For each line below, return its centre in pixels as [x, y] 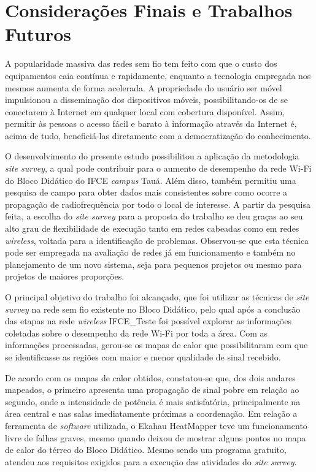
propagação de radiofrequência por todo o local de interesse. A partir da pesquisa [158, 204]
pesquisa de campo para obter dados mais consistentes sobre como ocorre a [146, 192]
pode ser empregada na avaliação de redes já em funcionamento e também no [150, 252]
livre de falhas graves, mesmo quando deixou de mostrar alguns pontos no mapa [156, 437]
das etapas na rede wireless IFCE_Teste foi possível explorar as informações [148, 321]
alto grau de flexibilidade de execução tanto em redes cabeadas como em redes [152, 228]
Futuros [38, 34]
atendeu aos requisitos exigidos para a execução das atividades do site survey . [151, 461]
